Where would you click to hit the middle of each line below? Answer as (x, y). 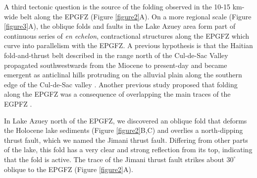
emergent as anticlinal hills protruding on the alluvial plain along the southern (123, 75)
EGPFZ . (18, 103)
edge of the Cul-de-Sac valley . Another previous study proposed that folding (121, 84)
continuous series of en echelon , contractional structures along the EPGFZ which (127, 35)
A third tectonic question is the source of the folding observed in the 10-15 (117, 6)
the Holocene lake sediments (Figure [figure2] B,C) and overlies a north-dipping (124, 130)
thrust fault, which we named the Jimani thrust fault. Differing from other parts (126, 140)
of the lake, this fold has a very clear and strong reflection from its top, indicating (128, 149)
